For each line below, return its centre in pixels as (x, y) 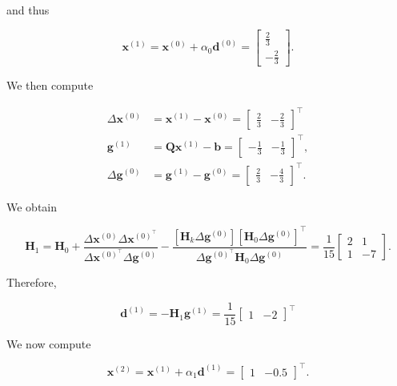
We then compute (50, 85)
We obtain (32, 206)
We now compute (49, 343)
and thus (28, 10)
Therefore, (32, 282)
